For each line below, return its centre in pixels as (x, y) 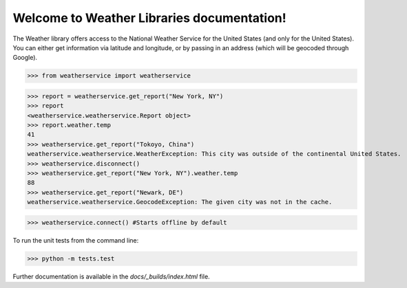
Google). (25, 58)
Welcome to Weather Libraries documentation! (149, 18)
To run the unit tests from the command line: (76, 240)
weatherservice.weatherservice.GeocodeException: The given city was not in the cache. (180, 202)
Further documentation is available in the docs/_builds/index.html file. (111, 276)
